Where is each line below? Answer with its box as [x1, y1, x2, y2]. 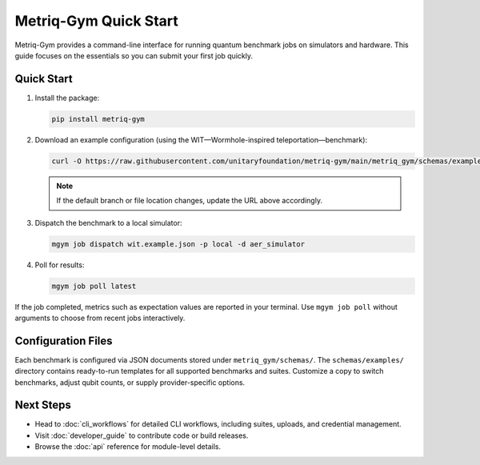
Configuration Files [14, 334, 113, 347]
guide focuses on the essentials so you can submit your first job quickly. [14, 50, 254, 60]
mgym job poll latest [51, 281, 137, 291]
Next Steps [14, 399, 71, 412]
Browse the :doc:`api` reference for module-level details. [34, 442, 222, 451]
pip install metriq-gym [51, 114, 146, 123]
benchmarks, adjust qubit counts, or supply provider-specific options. [14, 377, 246, 387]
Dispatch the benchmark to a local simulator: [34, 218, 182, 227]
